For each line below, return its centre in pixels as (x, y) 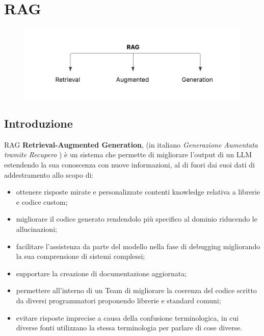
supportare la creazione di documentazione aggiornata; (101, 273)
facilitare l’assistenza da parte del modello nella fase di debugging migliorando (138, 246)
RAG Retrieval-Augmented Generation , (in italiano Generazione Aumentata (131, 144)
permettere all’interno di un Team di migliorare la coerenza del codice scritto (136, 290)
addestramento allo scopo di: (49, 174)
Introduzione (38, 123)
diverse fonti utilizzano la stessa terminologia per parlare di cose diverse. (129, 328)
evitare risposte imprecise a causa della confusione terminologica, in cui (127, 317)
